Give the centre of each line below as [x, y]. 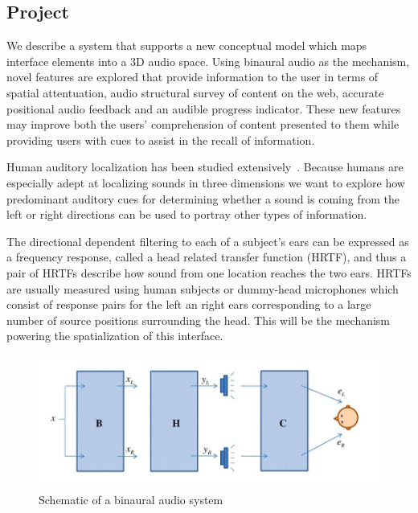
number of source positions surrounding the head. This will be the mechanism [199, 320]
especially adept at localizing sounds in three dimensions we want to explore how [206, 182]
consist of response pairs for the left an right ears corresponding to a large [189, 304]
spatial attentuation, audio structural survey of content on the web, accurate [195, 92]
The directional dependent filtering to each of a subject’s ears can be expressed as [208, 241]
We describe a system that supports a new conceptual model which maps [187, 45]
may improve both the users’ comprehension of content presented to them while [203, 124]
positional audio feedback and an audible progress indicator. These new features [204, 108]
